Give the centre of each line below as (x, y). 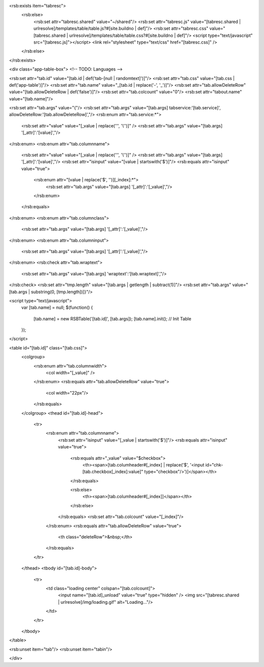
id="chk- (214, 465)
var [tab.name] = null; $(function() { (57, 308)
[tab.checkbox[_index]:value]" (113, 472)
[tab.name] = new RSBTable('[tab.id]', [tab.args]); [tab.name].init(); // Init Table (112, 319)
